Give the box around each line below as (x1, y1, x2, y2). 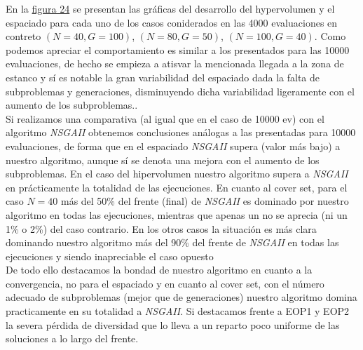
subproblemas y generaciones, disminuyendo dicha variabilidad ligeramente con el (6, 83, 355, 98)
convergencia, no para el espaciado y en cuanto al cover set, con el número (6, 276, 324, 290)
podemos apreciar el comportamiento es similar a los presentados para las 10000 (6, 42, 350, 57)
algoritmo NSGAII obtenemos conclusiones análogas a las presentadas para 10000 (6, 125, 356, 140)
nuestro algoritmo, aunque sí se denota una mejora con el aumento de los (6, 152, 320, 167)
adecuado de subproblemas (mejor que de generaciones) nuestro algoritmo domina (6, 290, 357, 304)
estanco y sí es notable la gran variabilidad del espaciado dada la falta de (6, 69, 320, 84)
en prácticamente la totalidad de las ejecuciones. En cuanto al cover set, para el (6, 180, 348, 194)
